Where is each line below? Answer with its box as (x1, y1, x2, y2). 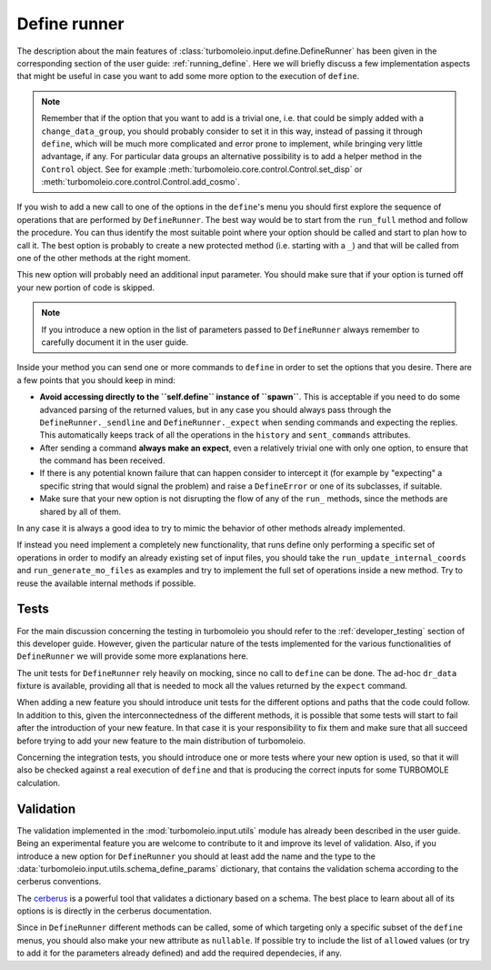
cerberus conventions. (16, 876, 102, 887)
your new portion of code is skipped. (16, 282, 155, 293)
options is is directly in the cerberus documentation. (16, 905, 213, 916)
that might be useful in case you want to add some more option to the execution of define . (16, 71, 360, 82)
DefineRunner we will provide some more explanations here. (16, 651, 249, 662)
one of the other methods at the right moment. (16, 253, 191, 264)
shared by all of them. (39, 506, 122, 517)
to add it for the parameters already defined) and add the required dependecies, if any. (16, 947, 343, 959)
